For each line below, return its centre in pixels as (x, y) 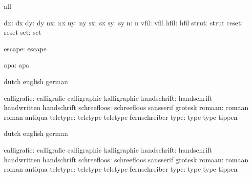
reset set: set (23, 32)
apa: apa (17, 65)
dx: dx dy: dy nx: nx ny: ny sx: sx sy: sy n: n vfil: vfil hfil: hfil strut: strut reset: (124, 22)
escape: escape (25, 48)
